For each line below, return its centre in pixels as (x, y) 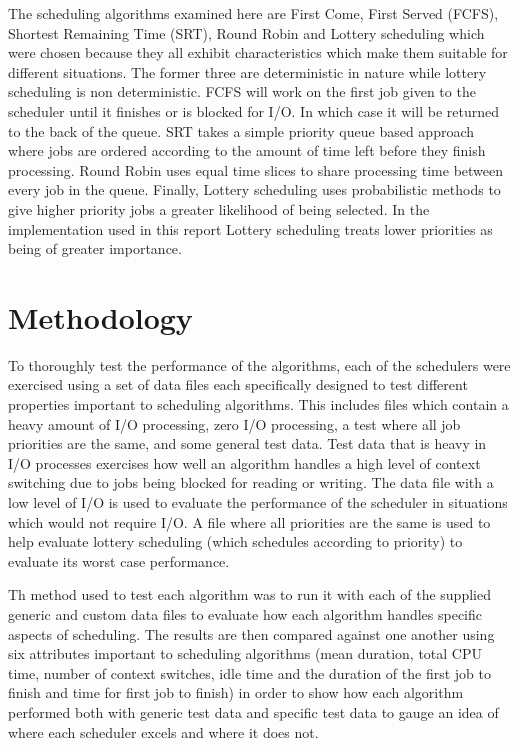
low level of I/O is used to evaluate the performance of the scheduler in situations (258, 502)
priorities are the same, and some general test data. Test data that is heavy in (247, 443)
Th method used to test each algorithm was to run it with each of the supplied (249, 594)
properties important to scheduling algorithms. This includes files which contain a (258, 404)
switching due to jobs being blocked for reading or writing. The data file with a (251, 482)
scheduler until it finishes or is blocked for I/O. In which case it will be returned (253, 110)
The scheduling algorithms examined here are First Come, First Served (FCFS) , (253, 13)
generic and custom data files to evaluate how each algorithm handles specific (245, 613)
